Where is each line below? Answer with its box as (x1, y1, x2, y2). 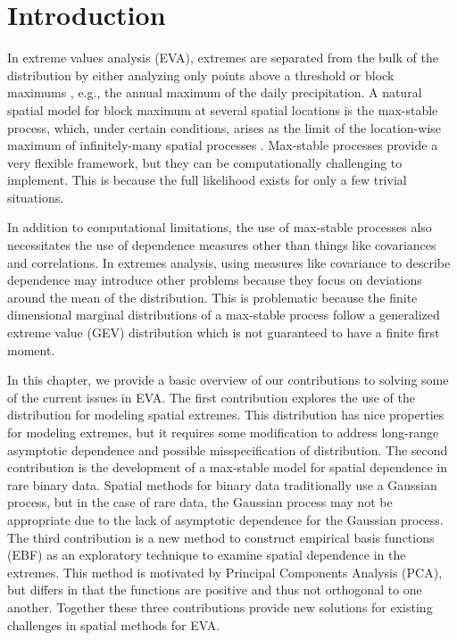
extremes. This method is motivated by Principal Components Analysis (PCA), (7, 562, 443, 581)
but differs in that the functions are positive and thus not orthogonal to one (7, 580, 422, 599)
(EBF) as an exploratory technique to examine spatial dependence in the (7, 545, 406, 564)
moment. (7, 340, 55, 359)
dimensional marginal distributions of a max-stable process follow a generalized (7, 305, 440, 324)
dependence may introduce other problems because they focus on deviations (7, 270, 422, 289)
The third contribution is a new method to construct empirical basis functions (7, 528, 435, 546)
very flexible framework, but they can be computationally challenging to (7, 153, 403, 171)
